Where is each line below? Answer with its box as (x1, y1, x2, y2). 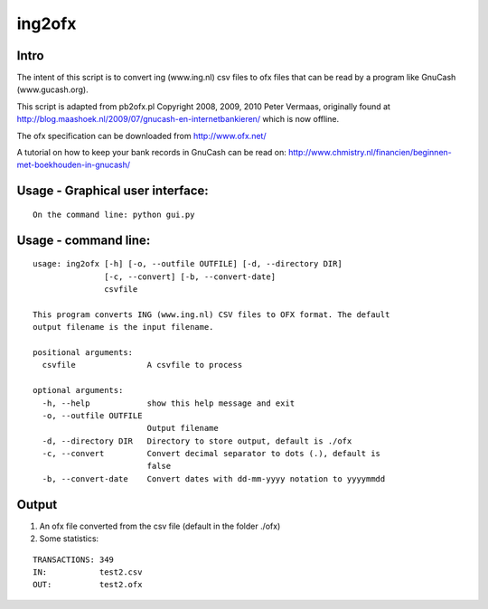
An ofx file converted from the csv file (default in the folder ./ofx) (39, 520, 281, 531)
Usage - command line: (16, 232, 151, 248)
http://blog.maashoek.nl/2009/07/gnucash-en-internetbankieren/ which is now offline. (16, 114, 339, 125)
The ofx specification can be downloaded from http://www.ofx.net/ (16, 130, 267, 141)
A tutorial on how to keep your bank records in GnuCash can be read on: (16, 147, 286, 158)
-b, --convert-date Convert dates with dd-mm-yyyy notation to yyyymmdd (42, 473, 386, 483)
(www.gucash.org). (16, 84, 89, 95)
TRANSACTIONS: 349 (33, 554, 115, 565)
